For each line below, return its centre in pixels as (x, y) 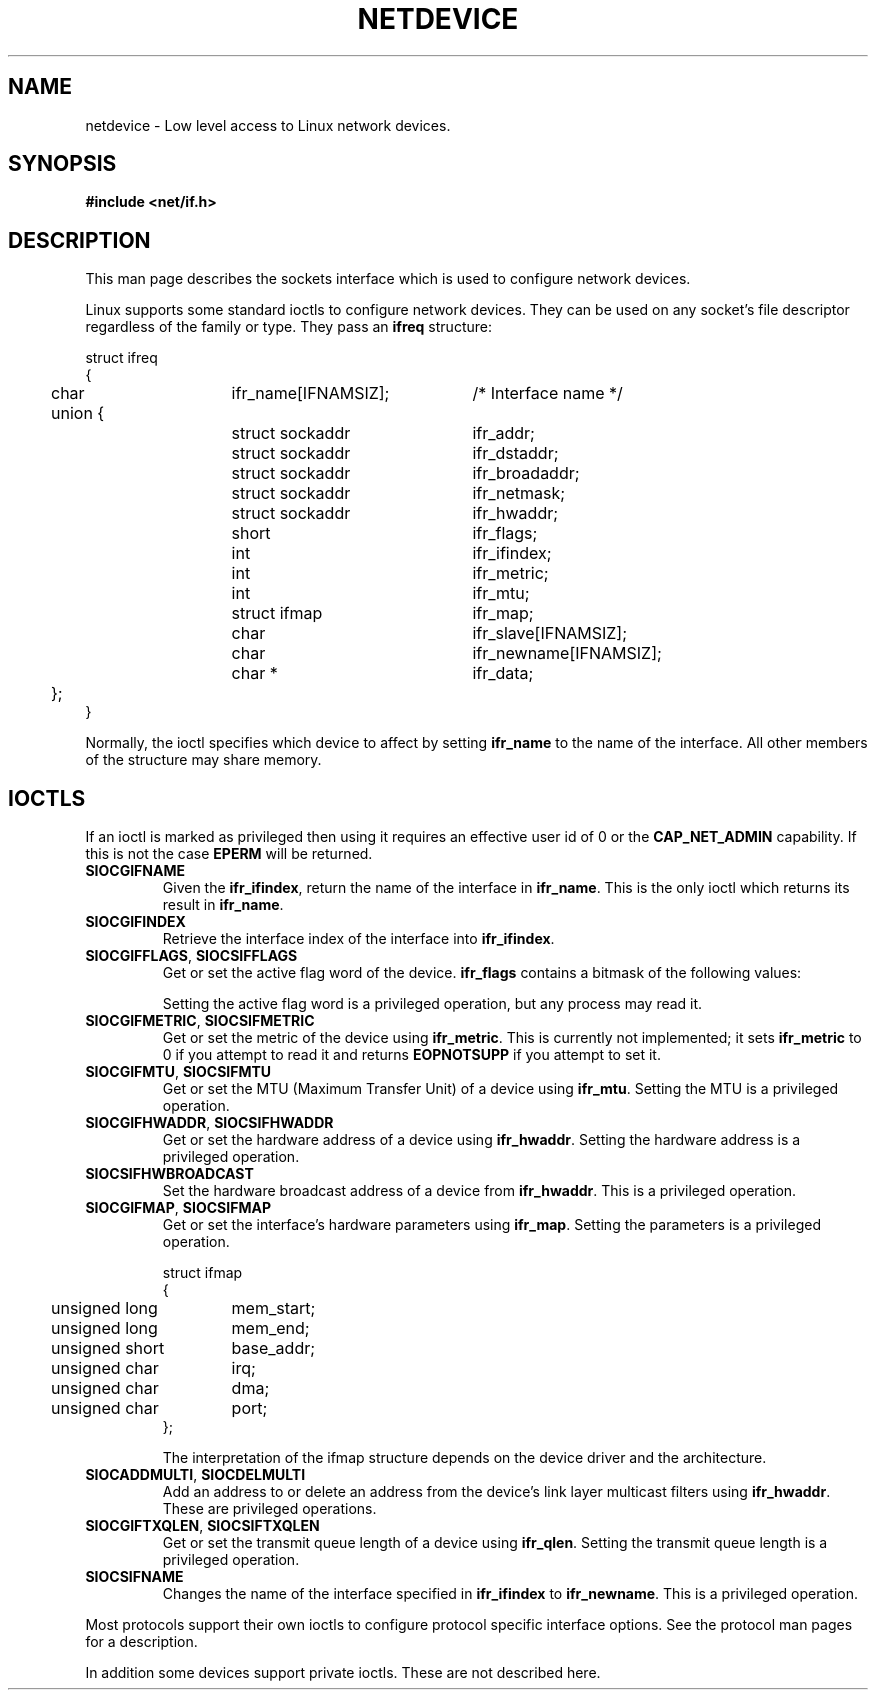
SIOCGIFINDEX (135, 922)
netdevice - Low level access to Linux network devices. (268, 125)
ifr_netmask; (519, 493)
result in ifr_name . (223, 905)
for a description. (141, 1642)
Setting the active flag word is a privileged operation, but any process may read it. (432, 1004)
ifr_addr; (503, 433)
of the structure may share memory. (203, 760)
